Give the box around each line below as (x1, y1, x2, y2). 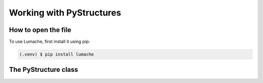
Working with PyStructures (9, 7, 121, 18)
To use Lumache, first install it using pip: (9, 39, 90, 45)
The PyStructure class (9, 66, 78, 74)
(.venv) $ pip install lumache (19, 51, 94, 57)
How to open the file (9, 26, 72, 34)
